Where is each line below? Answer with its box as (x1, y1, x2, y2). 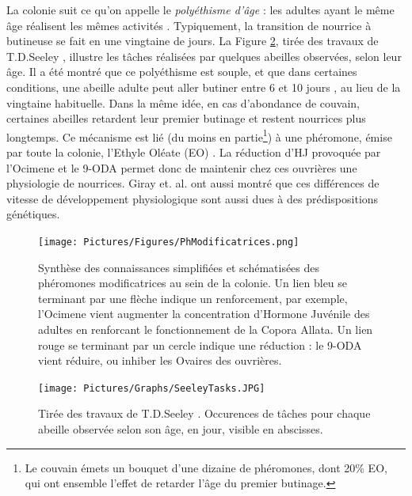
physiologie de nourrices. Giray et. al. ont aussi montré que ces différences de (6, 175, 380, 191)
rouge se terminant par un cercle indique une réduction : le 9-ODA (38, 336, 362, 353)
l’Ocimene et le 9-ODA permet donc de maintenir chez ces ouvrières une (6, 159, 357, 176)
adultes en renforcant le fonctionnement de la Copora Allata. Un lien (38, 321, 373, 337)
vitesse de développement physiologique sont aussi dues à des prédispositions (6, 190, 379, 206)
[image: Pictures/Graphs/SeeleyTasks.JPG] (38, 382, 265, 394)
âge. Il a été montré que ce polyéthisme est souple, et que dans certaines (6, 63, 357, 80)
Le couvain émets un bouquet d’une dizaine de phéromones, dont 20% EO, (25, 459, 387, 475)
